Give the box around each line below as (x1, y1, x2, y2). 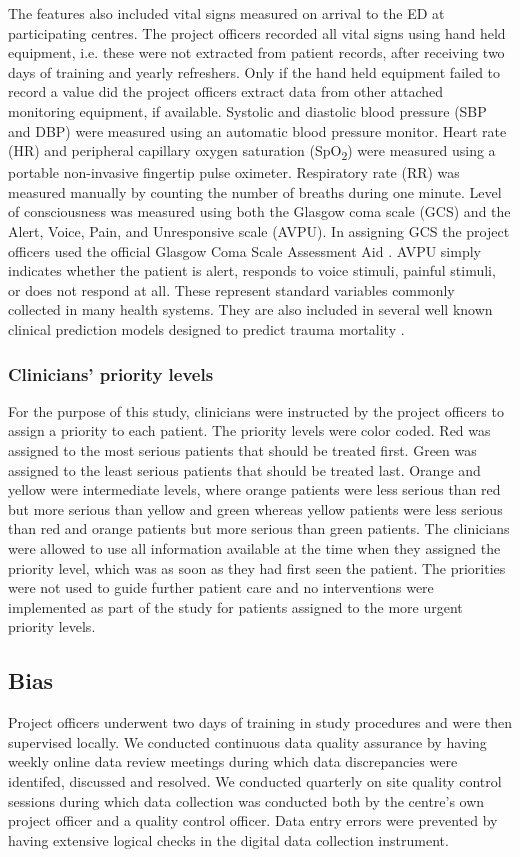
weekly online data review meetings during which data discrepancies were (8, 751, 458, 772)
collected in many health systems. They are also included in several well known (8, 299, 493, 320)
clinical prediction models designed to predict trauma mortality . (8, 319, 405, 340)
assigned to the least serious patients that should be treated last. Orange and (8, 459, 481, 480)
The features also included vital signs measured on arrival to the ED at (8, 3, 445, 23)
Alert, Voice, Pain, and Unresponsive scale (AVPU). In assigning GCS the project (8, 221, 510, 242)
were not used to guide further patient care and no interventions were (8, 577, 434, 598)
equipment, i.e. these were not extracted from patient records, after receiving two (8, 42, 505, 63)
